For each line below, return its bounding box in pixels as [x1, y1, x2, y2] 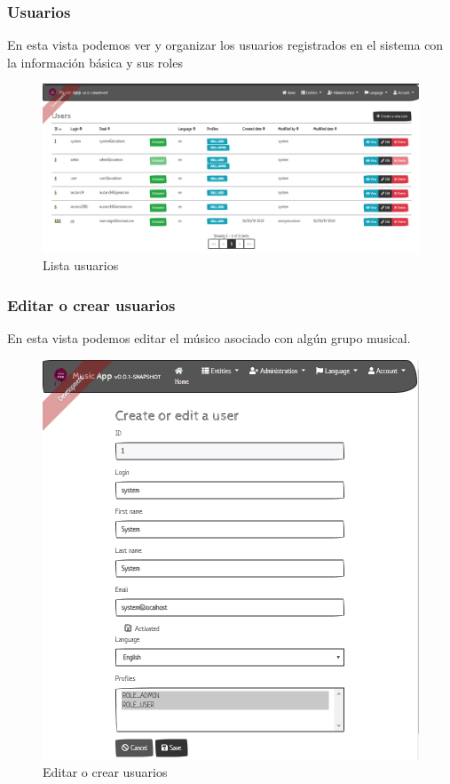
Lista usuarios [43, 256, 119, 275]
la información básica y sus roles [7, 52, 183, 71]
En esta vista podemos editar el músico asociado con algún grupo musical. [7, 329, 411, 348]
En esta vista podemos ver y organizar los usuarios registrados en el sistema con [7, 36, 444, 54]
